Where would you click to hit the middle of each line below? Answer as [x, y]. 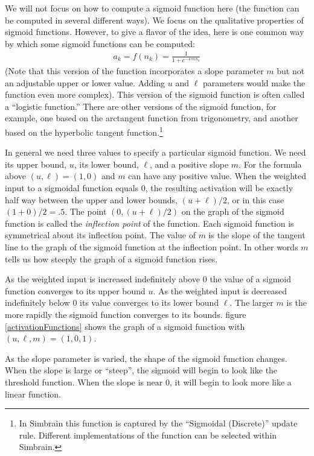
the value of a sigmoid [251, 279]
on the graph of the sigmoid [233, 211]
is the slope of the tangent [257, 235]
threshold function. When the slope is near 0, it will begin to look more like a [148, 382]
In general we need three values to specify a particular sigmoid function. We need [155, 152]
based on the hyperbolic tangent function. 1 [84, 131]
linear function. [33, 394]
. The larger [252, 302]
